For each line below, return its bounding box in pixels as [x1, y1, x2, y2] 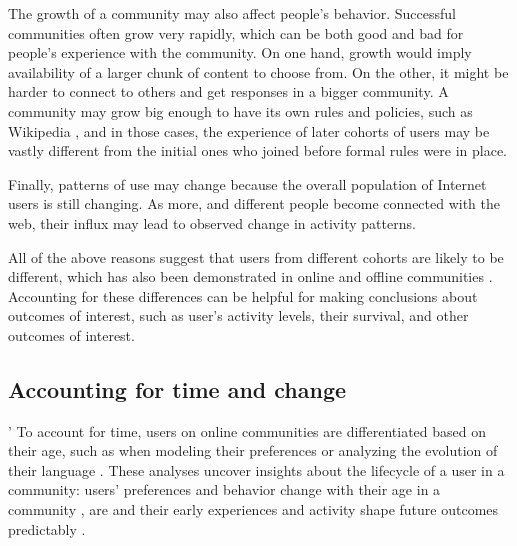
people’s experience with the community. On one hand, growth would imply [8, 42, 472, 63]
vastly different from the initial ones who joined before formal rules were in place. [8, 140, 508, 161]
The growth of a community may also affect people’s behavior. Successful [8, 3, 456, 23]
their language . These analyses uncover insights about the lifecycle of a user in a [8, 459, 505, 480]
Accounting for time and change [8, 373, 347, 404]
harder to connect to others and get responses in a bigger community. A [8, 81, 449, 102]
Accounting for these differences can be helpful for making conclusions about [8, 285, 478, 306]
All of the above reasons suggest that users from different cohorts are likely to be [8, 246, 504, 267]
